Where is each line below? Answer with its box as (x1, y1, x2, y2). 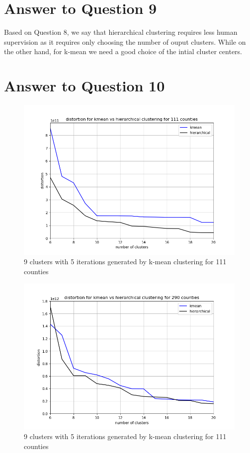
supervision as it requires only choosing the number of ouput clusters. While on (4, 36, 246, 47)
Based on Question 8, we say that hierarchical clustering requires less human (4, 27, 238, 37)
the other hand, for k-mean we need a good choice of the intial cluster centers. (4, 46, 242, 57)
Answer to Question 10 (4, 75, 165, 96)
